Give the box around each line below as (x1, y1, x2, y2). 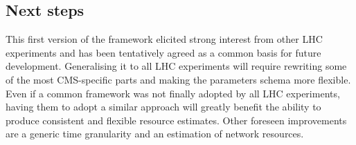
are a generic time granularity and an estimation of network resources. (6, 126, 304, 141)
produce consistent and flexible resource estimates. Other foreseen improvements (6, 113, 347, 127)
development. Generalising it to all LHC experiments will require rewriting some (6, 59, 347, 73)
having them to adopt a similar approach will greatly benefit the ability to (6, 99, 321, 114)
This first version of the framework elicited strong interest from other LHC (6, 32, 323, 46)
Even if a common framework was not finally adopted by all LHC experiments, (6, 86, 340, 100)
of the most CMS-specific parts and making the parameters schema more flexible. (6, 72, 351, 86)
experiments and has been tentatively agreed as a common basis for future (6, 45, 321, 59)
